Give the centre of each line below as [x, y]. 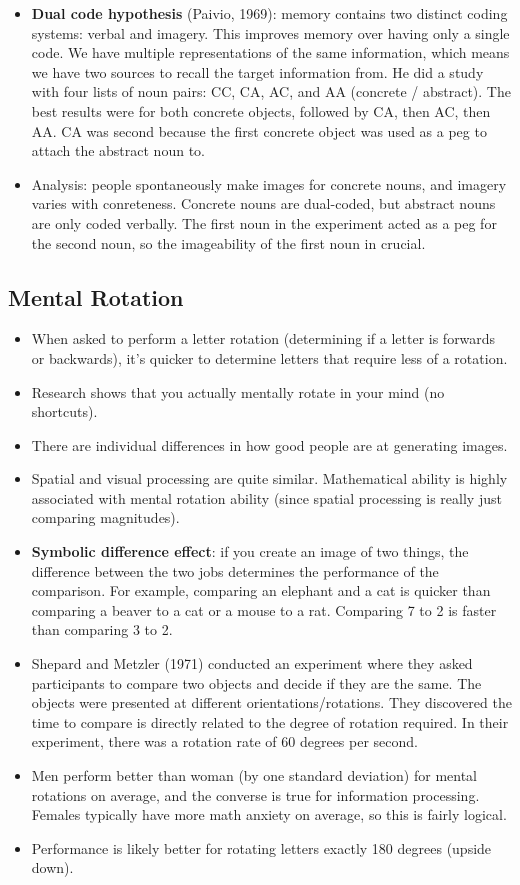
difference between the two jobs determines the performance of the [235, 570]
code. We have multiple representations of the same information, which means [270, 52]
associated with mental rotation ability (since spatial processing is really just [266, 497]
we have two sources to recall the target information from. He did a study [257, 71]
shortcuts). [64, 411]
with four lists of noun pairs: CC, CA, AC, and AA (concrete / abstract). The [271, 91]
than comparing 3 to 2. [102, 629]
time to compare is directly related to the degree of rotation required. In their [270, 721]
